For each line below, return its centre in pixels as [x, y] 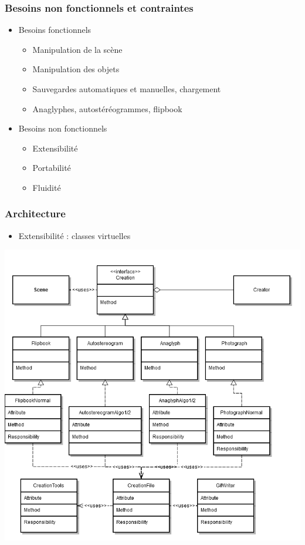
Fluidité [47, 187]
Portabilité [52, 168]
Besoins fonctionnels [55, 30]
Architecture [35, 213]
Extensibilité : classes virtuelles [74, 235]
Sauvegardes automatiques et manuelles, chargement [127, 89]
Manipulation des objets [76, 69]
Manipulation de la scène [77, 49]
